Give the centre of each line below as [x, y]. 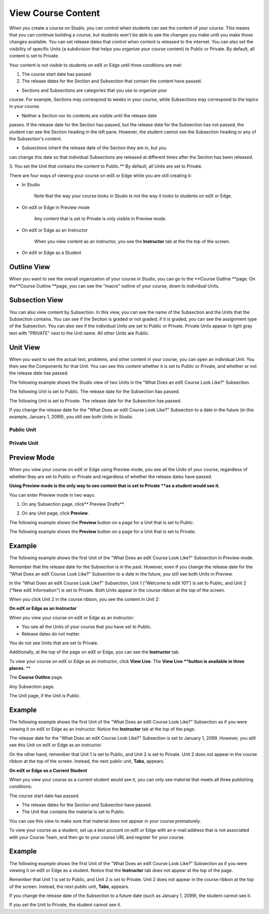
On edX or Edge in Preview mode [56, 207]
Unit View [25, 347]
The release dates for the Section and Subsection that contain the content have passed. [112, 81]
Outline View [30, 267]
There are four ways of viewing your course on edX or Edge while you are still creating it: [100, 175]
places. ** [20, 668]
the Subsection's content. [36, 139]
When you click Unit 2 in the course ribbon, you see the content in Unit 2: [84, 599]
